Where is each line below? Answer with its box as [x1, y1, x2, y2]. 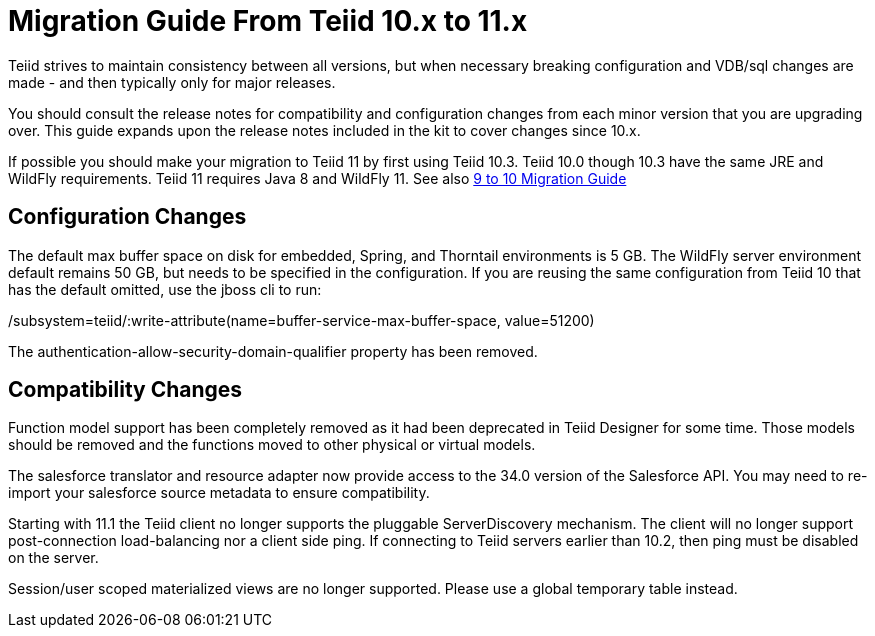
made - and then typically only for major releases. [8, 73, 336, 91]
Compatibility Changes [8, 377, 243, 403]
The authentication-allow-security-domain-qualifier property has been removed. [8, 342, 538, 360]
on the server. [8, 549, 99, 567]
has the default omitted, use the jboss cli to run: [8, 280, 322, 298]
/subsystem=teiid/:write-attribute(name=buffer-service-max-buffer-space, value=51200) [8, 311, 595, 329]
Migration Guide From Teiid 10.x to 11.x [8, 4, 528, 38]
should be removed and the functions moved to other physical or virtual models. [8, 436, 536, 454]
